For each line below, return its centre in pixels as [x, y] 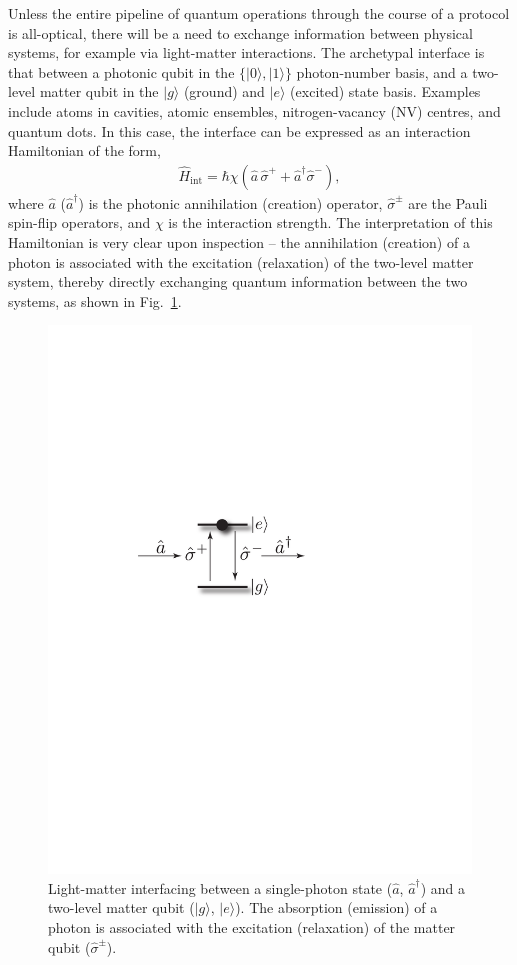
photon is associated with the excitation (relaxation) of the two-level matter [241, 261]
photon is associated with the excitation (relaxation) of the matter [252, 927]
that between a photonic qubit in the [121, 71]
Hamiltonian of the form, [84, 150]
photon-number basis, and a [382, 71]
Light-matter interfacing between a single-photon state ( [220, 887]
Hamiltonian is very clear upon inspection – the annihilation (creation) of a [239, 241]
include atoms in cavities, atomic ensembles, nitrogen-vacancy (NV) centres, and [254, 110]
